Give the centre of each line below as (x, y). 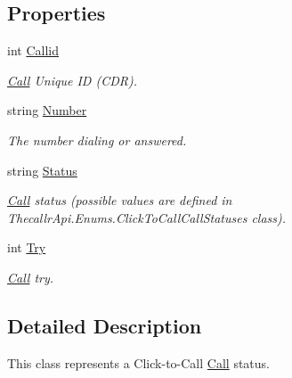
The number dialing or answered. (97, 140)
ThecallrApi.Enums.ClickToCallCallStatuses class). (147, 217)
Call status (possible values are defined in (120, 200)
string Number (47, 110)
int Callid (33, 50)
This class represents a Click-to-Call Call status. (138, 362)
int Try (27, 247)
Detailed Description (105, 325)
